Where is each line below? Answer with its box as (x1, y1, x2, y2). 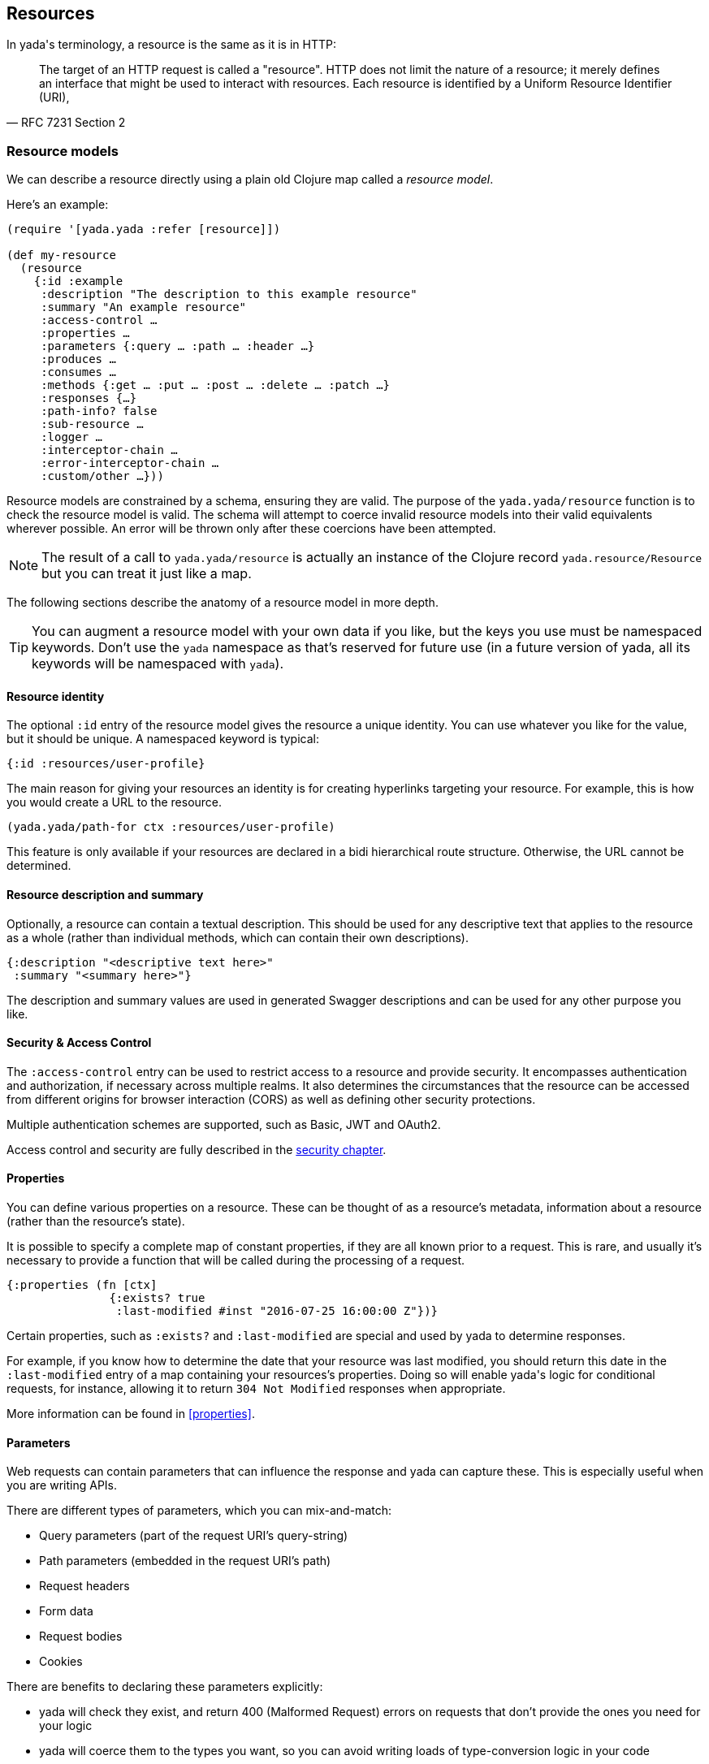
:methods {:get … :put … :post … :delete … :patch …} (41, 378, 391, 392)
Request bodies (39, 1629, 123, 1644)
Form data (39, 1604, 93, 1619)
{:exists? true (109, 1291, 205, 1305)
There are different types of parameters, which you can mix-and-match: (6, 1503, 391, 1518)
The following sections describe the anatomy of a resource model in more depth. (6, 595, 439, 610)
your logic (39, 1719, 93, 1733)
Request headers (39, 1579, 130, 1593)
